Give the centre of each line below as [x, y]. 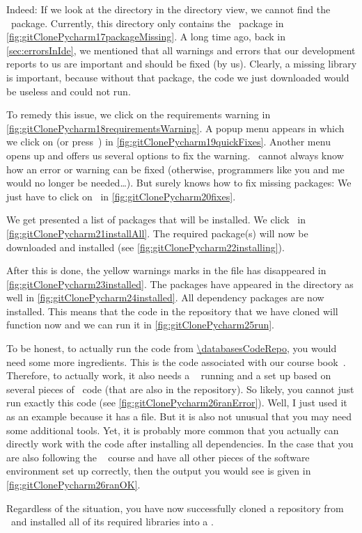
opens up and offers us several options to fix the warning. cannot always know [175, 155]
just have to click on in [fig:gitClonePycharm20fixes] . [121, 196]
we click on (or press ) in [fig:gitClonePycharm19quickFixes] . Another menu [168, 142]
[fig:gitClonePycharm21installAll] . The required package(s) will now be [157, 233]
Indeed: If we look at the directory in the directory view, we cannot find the [168, 9]
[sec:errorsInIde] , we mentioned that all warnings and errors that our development [181, 50]
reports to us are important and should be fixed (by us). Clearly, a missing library [182, 64]
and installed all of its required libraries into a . [112, 522]
